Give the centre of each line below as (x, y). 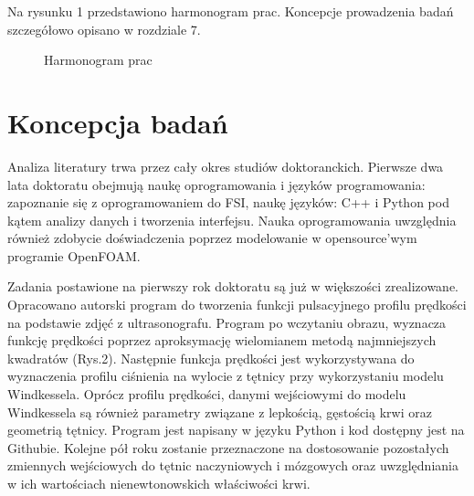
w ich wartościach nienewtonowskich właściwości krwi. (159, 483)
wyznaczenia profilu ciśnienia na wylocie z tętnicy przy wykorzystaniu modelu (226, 376)
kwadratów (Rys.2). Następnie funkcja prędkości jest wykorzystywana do (211, 358)
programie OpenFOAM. (74, 255)
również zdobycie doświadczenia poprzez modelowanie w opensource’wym (212, 238)
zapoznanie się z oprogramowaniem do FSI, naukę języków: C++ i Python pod (228, 202)
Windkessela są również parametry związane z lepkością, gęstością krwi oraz (220, 412)
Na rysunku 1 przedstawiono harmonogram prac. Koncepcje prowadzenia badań (231, 11)
